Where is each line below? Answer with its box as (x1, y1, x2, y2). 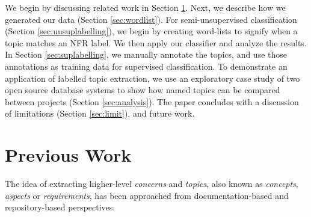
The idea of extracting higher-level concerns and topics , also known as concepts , (5, 177, 298, 190)
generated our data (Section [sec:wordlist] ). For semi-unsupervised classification (5, 13, 297, 25)
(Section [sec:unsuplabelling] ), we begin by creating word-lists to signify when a (5, 25, 298, 37)
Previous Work (5, 142, 132, 167)
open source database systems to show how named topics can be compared (5, 84, 280, 96)
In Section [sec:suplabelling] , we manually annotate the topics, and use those (5, 48, 287, 61)
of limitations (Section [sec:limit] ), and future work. (5, 107, 195, 120)
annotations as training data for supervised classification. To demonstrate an (5, 60, 288, 72)
